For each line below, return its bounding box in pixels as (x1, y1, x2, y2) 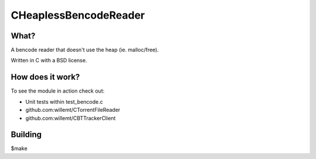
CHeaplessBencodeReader (11, 9, 145, 22)
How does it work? (11, 72, 80, 82)
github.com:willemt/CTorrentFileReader (25, 107, 121, 114)
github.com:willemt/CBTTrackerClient (25, 114, 116, 122)
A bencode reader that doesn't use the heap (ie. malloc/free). (11, 47, 159, 54)
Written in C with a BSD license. (11, 57, 87, 64)
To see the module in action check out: (11, 87, 105, 94)
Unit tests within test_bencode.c (25, 98, 104, 105)
